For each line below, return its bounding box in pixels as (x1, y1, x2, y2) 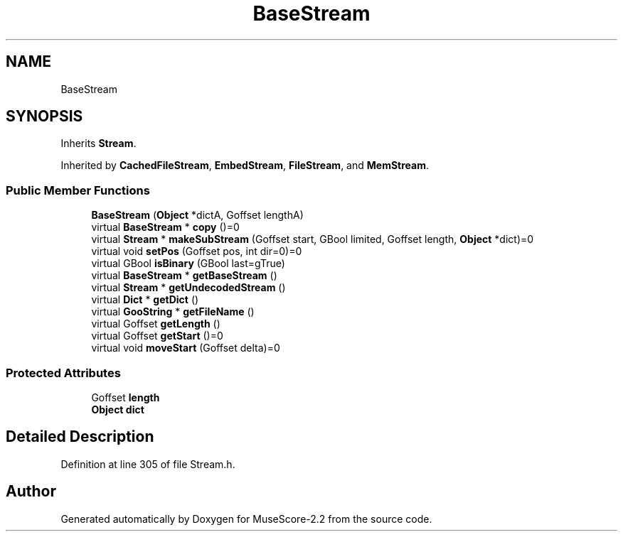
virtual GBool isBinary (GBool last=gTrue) (91, 257, 285, 270)
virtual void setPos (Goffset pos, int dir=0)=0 (91, 245, 302, 258)
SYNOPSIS (6, 107, 83, 126)
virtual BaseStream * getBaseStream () (91, 269, 277, 282)
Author (6, 482, 56, 501)
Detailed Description (6, 428, 154, 446)
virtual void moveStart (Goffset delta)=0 (91, 342, 280, 354)
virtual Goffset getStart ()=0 (91, 330, 223, 342)
